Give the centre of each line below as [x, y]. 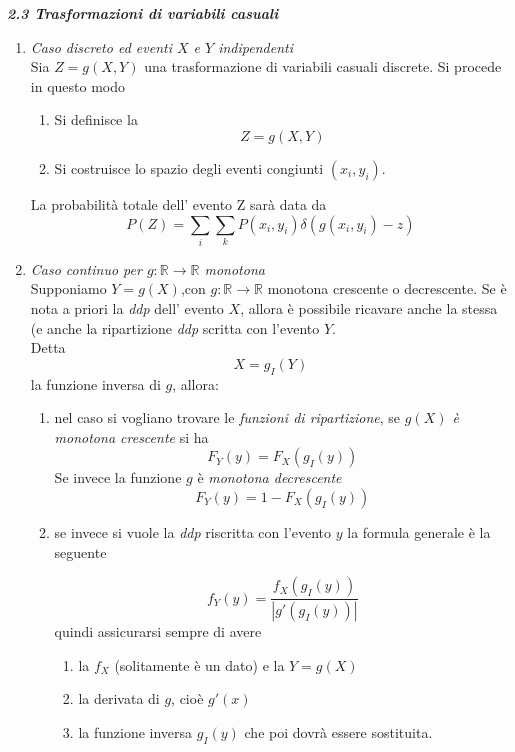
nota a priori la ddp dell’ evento [127, 308]
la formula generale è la [419, 532]
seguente [80, 551]
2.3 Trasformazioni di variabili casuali [143, 13]
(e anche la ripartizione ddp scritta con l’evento [175, 327]
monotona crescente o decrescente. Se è [387, 288]
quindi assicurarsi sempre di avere [158, 631]
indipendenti [255, 46]
